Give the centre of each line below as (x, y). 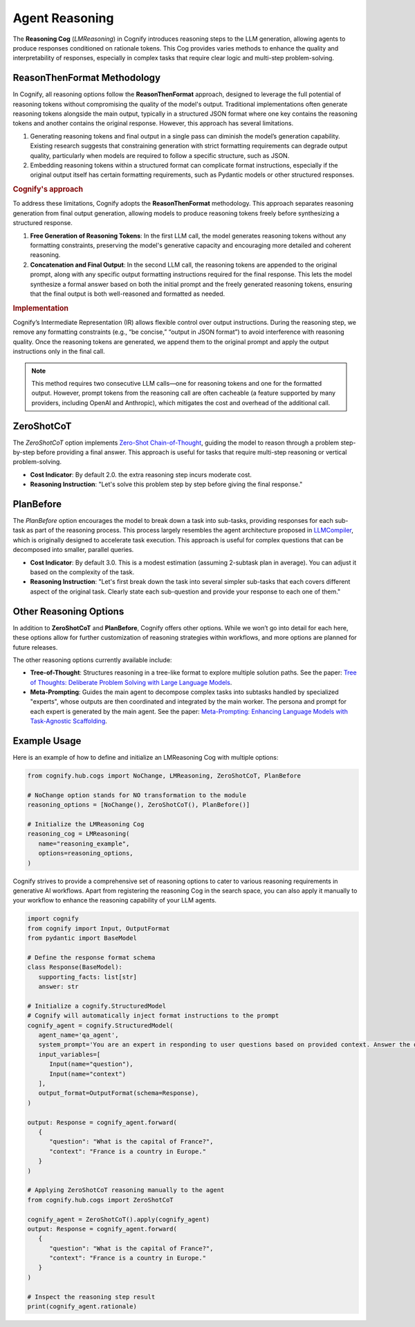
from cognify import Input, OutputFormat (99, 928)
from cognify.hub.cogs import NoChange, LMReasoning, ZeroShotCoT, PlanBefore (164, 776)
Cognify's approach (48, 189)
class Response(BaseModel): (75, 967)
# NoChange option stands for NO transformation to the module (137, 795)
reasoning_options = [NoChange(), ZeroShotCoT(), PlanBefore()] (139, 805)
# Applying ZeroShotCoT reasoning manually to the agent (126, 1190)
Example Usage (47, 741)
